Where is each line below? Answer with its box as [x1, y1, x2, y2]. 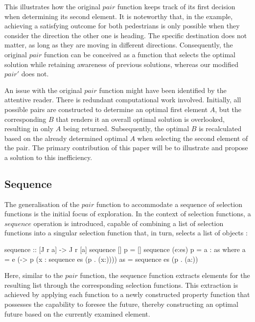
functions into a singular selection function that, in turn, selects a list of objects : [4, 228, 248, 238]
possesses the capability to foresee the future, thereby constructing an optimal [4, 299, 238, 309]
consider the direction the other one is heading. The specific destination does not [4, 30, 247, 40]
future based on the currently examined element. [4, 308, 150, 319]
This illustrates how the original [4, 1, 100, 11]
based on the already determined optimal [4, 133, 128, 143]
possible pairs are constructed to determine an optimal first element [4, 104, 208, 114]
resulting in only [4, 123, 54, 134]
